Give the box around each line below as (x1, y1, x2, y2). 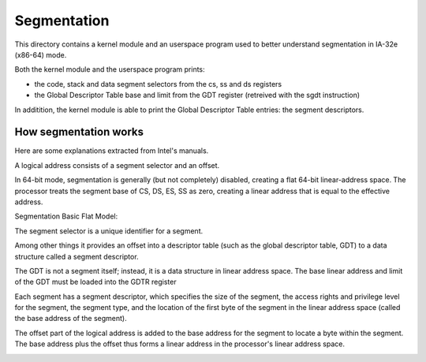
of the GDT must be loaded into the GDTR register (14, 277, 177, 287)
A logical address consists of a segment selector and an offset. (14, 160, 220, 170)
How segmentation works (14, 125, 144, 139)
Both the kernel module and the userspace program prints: (14, 65, 205, 74)
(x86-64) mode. (14, 50, 67, 59)
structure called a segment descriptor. (14, 252, 139, 261)
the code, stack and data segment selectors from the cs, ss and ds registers (34, 79, 282, 88)
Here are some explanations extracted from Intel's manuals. (14, 146, 209, 155)
